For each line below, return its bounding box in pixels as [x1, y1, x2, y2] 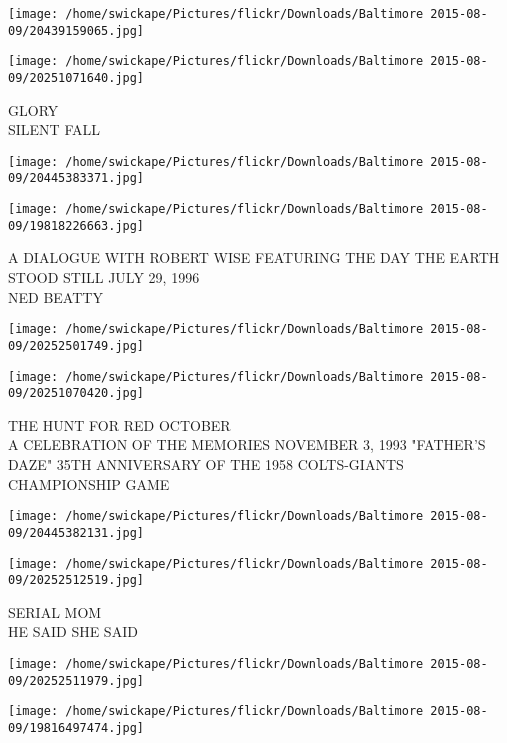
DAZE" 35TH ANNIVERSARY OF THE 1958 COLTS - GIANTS [8, 454, 404, 475]
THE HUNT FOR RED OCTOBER [8, 414, 231, 435]
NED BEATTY [8, 286, 103, 307]
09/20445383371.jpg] [8, 171, 145, 186]
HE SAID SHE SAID [8, 621, 138, 642]
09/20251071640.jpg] [8, 70, 145, 85]
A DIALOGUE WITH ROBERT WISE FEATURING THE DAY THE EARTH [8, 247, 500, 268]
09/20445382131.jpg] [8, 525, 145, 540]
